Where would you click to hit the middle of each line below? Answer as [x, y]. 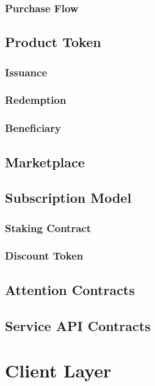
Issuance [26, 72]
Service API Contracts [78, 325]
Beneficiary [33, 128]
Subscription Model [68, 198]
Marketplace [45, 162]
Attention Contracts [70, 289]
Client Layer [58, 370]
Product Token [53, 42]
